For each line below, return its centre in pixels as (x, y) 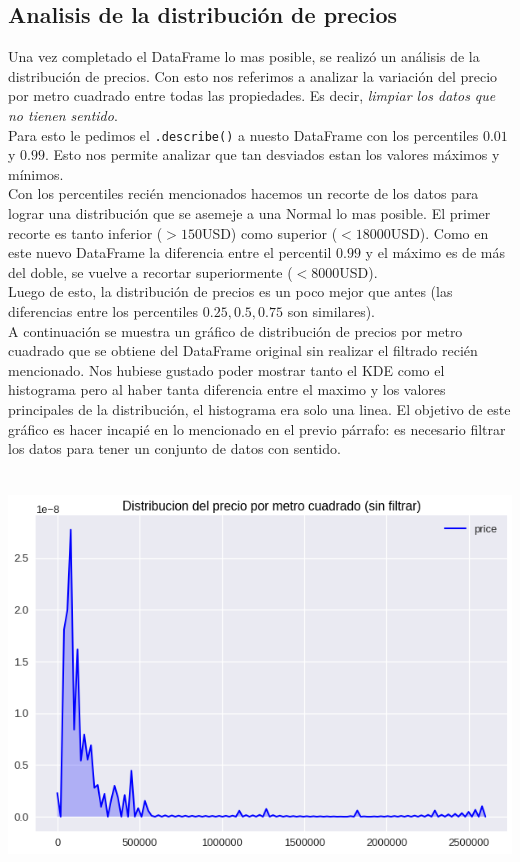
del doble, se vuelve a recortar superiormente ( (150, 271)
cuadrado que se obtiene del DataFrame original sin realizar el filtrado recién (243, 350)
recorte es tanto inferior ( (85, 232)
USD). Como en (439, 232)
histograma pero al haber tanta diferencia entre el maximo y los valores (227, 389)
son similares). (331, 310)
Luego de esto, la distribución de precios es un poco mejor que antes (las (230, 291)
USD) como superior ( (269, 232)
